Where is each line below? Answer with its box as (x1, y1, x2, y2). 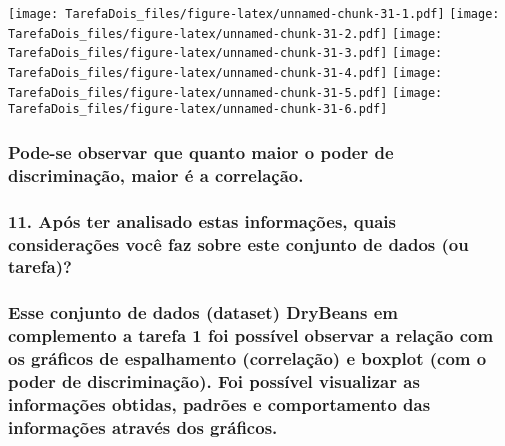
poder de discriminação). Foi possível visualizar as (8, 369, 420, 394)
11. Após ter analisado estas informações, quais (8, 208, 397, 233)
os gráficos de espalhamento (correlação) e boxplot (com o (8, 346, 487, 371)
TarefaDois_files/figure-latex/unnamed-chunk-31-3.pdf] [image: (8, 46, 443, 61)
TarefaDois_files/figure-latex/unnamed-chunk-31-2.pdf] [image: (8, 26, 443, 41)
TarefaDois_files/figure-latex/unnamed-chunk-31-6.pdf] (8, 102, 388, 117)
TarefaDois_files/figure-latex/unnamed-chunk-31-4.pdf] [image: (8, 65, 443, 80)
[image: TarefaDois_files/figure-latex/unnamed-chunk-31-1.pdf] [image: (8, 7, 500, 21)
